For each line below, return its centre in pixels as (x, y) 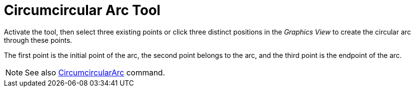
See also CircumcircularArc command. (95, 72)
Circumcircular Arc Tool (82, 10)
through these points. (38, 40)
